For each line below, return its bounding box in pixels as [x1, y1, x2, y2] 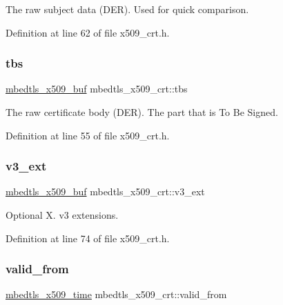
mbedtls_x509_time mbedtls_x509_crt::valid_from [6, 287, 227, 302]
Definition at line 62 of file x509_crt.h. [6, 25, 170, 39]
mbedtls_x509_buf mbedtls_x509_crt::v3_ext [6, 184, 205, 199]
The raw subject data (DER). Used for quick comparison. [6, 2, 249, 16]
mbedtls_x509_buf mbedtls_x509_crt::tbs [6, 81, 188, 96]
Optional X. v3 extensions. [6, 208, 119, 222]
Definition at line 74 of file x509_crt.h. [6, 230, 170, 245]
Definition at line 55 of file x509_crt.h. [6, 128, 170, 142]
